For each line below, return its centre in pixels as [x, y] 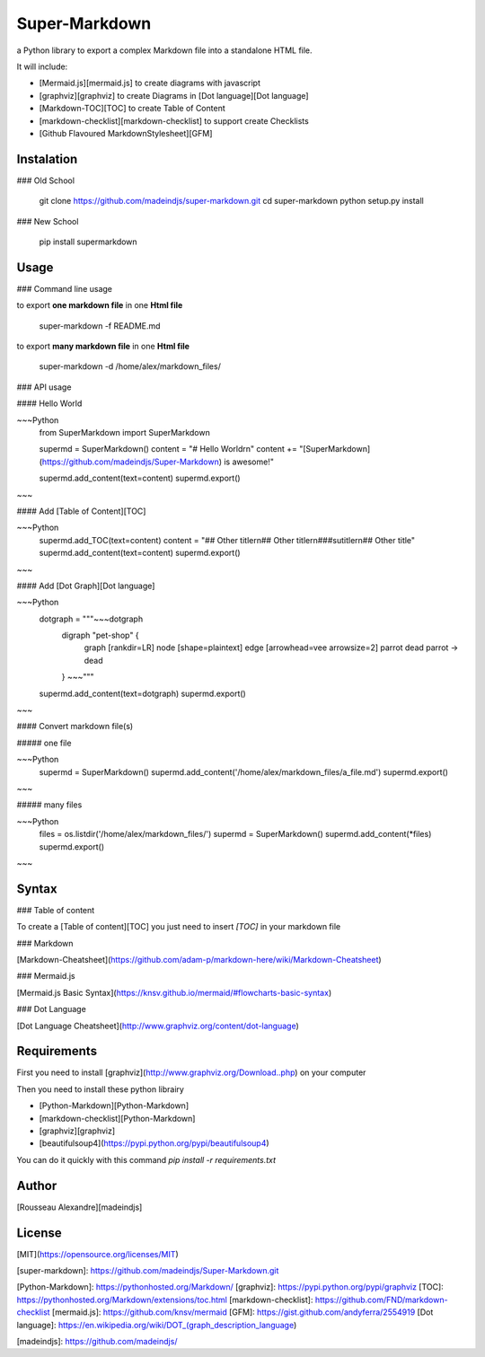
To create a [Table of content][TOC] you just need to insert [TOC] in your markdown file [179, 927]
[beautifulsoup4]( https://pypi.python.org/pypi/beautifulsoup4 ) [154, 1143]
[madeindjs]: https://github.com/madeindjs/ [97, 1341]
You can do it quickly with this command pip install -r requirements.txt [146, 1159]
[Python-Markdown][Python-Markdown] [114, 1106]
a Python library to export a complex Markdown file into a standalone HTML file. [165, 50]
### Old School [46, 181]
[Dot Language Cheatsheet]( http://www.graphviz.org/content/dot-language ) [158, 1026]
